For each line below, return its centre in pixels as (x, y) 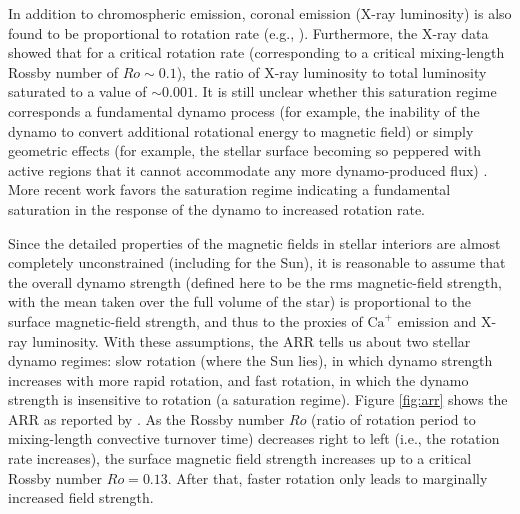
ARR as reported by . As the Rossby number (146, 418)
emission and (437, 320)
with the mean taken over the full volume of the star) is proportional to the (240, 301)
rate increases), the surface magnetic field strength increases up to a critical (240, 458)
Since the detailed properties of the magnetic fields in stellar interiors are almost (254, 242)
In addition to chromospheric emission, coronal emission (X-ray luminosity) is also (260, 13)
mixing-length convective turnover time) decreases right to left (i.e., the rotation (254, 438)
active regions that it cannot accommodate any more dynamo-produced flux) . (248, 169)
